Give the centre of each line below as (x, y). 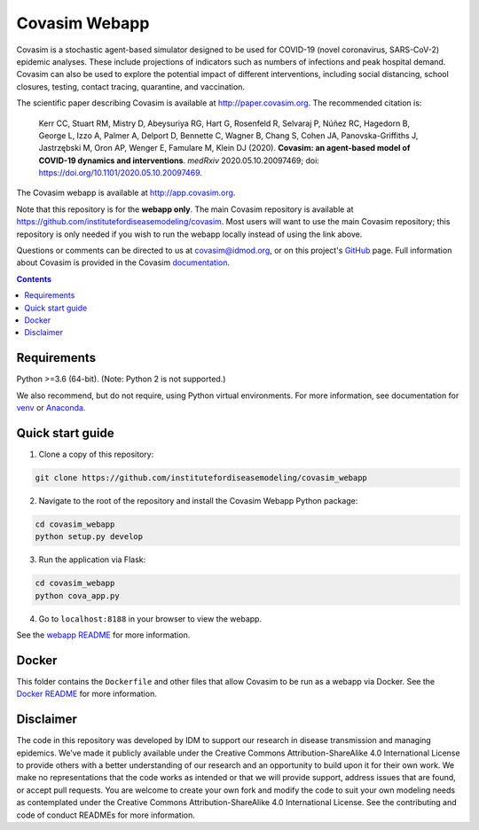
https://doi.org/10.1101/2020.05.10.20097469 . (121, 173)
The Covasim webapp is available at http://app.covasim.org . (126, 193)
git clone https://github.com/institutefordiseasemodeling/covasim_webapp (201, 478)
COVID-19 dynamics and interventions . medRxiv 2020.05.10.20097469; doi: (179, 161)
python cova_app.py (77, 595)
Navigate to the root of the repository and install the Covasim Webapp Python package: (198, 500)
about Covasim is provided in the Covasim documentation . (123, 262)
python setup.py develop (89, 537)
